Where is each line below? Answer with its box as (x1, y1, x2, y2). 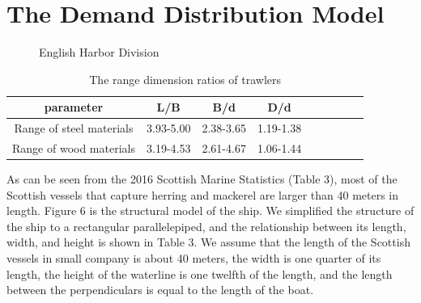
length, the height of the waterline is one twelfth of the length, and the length (6, 265, 393, 282)
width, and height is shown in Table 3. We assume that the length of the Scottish (6, 234, 410, 250)
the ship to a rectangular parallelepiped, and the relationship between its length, (6, 217, 406, 234)
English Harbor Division (39, 44, 159, 61)
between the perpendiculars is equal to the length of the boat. (6, 281, 314, 298)
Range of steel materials (14, 120, 134, 137)
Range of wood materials (12, 140, 135, 156)
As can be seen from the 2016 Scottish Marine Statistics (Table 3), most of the (6, 170, 398, 187)
